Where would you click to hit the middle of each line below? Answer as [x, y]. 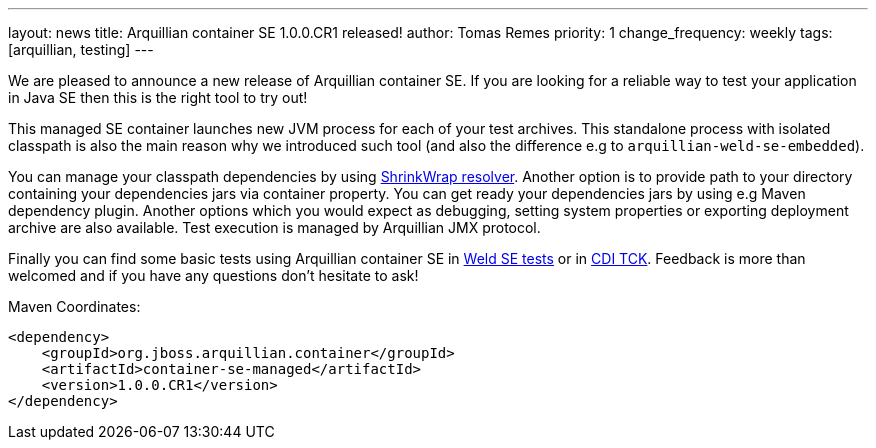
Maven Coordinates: [74, 306]
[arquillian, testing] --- [81, 49]
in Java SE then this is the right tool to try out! [158, 97]
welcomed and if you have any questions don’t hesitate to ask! [213, 275]
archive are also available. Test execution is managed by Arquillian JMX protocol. [274, 227]
